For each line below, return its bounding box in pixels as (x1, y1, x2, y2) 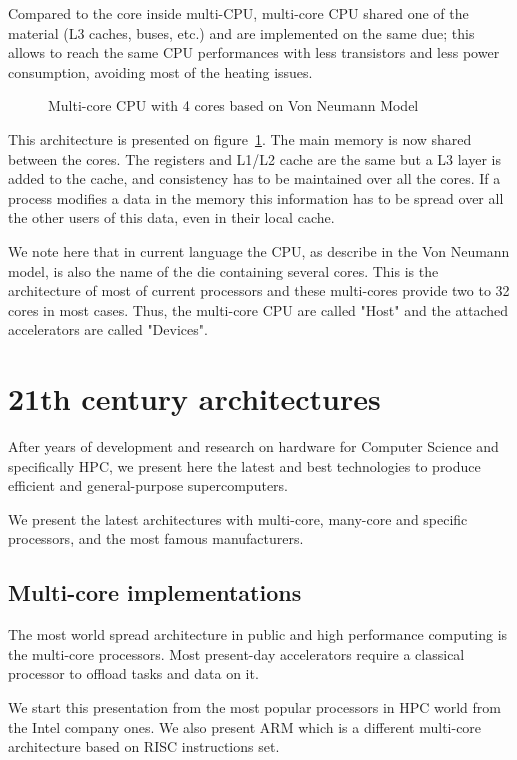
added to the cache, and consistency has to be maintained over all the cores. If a (8, 168, 501, 189)
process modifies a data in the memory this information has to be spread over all (8, 187, 504, 208)
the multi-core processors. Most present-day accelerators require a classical (8, 643, 465, 664)
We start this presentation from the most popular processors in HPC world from (8, 696, 501, 717)
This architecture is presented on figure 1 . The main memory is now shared (8, 128, 472, 149)
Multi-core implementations (8, 577, 302, 608)
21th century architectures (8, 378, 381, 419)
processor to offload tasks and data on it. (8, 663, 259, 684)
